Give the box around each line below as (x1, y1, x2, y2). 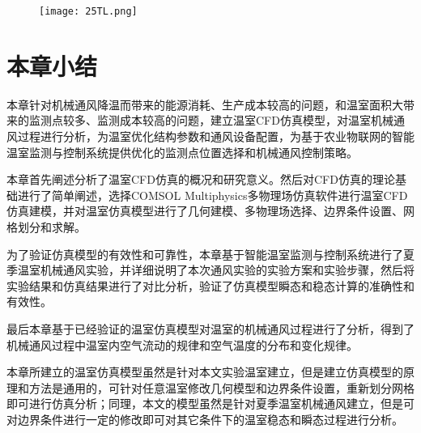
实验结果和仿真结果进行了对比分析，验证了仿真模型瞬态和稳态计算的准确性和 (6, 277, 415, 294)
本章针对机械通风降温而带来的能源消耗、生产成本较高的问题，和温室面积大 (6, 96, 403, 112)
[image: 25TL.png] (39, 6, 138, 17)
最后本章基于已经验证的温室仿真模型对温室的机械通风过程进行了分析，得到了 (6, 320, 415, 337)
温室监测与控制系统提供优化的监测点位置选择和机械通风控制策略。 (6, 143, 358, 160)
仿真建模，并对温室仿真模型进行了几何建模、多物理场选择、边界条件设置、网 (6, 202, 415, 219)
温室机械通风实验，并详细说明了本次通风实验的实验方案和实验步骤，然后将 (17, 261, 415, 278)
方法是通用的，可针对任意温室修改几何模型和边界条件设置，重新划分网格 (28, 379, 415, 396)
